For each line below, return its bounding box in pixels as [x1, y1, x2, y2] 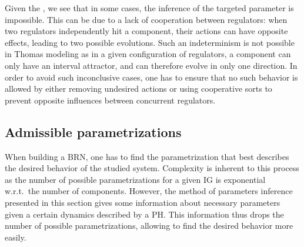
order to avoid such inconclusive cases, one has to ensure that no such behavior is [5, 71, 298, 83]
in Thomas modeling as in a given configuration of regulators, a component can [5, 48, 291, 60]
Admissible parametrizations [5, 122, 182, 141]
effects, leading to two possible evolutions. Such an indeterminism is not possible [5, 36, 295, 48]
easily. [5, 231, 26, 243]
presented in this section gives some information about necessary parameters [5, 196, 280, 208]
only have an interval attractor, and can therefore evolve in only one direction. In [5, 59, 298, 71]
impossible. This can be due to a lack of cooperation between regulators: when [5, 13, 288, 25]
